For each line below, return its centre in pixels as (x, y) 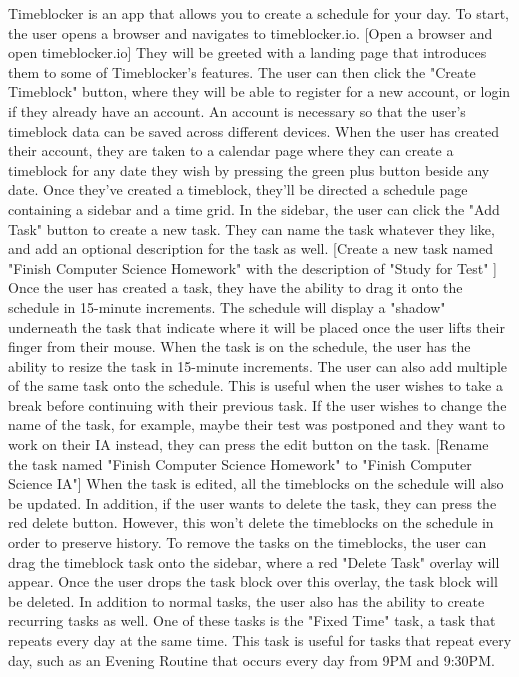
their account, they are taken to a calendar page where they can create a (231, 150)
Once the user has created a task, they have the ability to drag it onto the (235, 287)
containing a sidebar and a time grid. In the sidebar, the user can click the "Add (254, 208)
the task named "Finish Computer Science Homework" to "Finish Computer (240, 463)
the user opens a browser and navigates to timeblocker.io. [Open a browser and (250, 32)
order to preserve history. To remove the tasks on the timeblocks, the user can (247, 542)
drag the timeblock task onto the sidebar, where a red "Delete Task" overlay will (254, 561)
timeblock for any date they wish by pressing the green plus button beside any (249, 169)
